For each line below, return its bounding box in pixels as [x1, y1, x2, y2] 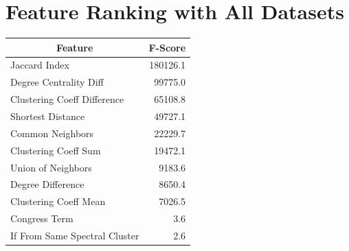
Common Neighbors [10, 125, 94, 140]
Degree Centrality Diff [10, 75, 104, 89]
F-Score [148, 40, 186, 54]
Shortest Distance [10, 109, 85, 123]
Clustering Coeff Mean [10, 194, 106, 208]
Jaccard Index [10, 58, 69, 72]
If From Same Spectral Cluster [10, 228, 139, 242]
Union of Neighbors [10, 160, 92, 174]
